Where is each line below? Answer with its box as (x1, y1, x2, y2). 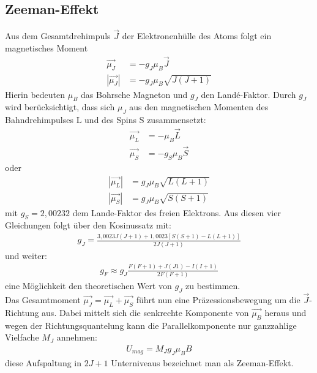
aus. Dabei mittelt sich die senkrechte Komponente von (42, 306, 249, 318)
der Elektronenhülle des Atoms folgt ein (122, 29, 272, 42)
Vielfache (5, 331, 39, 344)
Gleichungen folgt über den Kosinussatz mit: (5, 219, 171, 232)
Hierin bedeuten (5, 88, 65, 100)
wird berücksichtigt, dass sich (5, 100, 115, 113)
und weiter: (5, 249, 47, 262)
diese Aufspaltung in (5, 356, 82, 369)
